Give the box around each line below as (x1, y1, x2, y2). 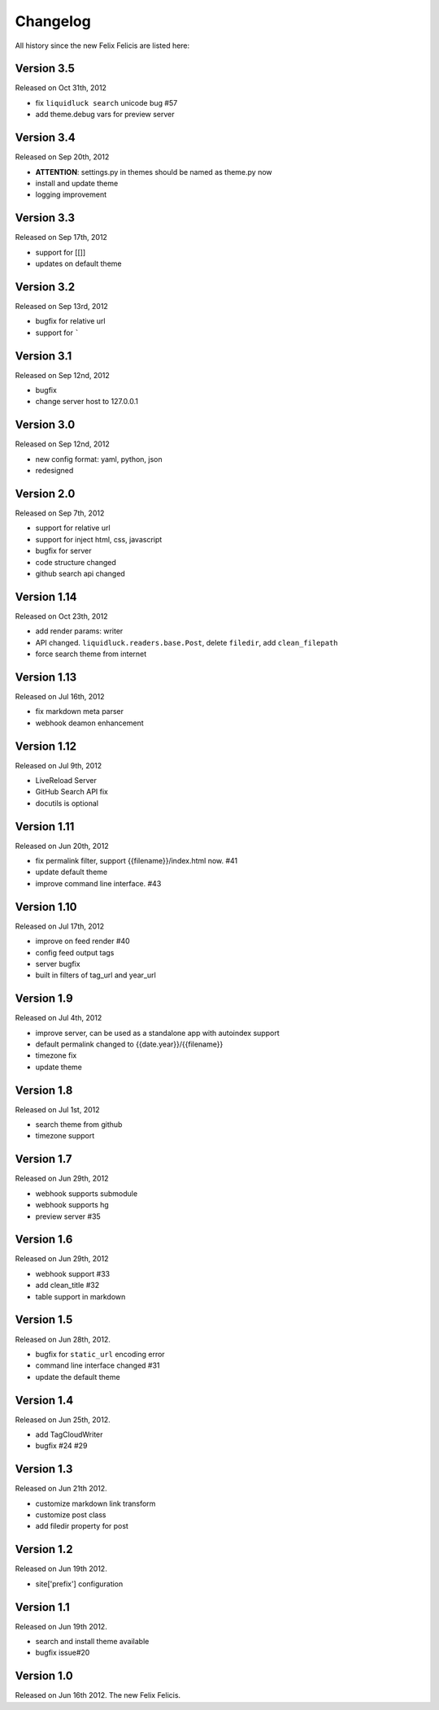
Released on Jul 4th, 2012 (15, 1013, 102, 1023)
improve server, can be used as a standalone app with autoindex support (35, 1028, 280, 1038)
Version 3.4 (15, 131, 76, 145)
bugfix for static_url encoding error (35, 1349, 166, 1359)
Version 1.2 (15, 1542, 73, 1556)
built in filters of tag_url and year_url (35, 970, 156, 980)
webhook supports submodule (35, 1188, 138, 1199)
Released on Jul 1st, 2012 (15, 1104, 101, 1114)
